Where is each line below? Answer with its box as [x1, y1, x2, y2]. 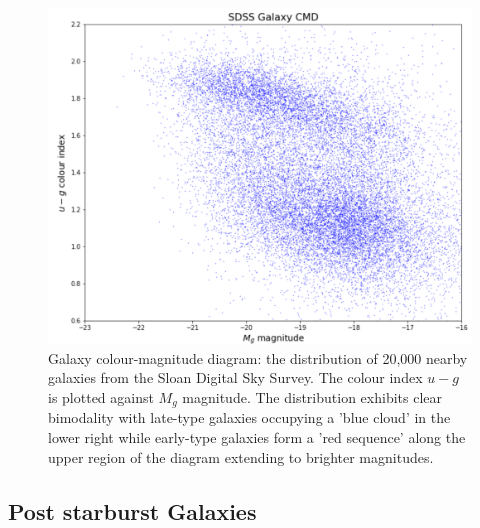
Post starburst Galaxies [8, 495, 257, 526]
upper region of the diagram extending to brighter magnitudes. [48, 446, 434, 467]
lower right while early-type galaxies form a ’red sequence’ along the [48, 427, 466, 448]
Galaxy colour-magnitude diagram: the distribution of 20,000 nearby [48, 347, 468, 368]
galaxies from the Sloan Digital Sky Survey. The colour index [48, 367, 423, 388]
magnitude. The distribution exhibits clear [182, 387, 442, 407]
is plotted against [48, 387, 154, 407]
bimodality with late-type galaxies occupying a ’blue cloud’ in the [48, 407, 451, 428]
